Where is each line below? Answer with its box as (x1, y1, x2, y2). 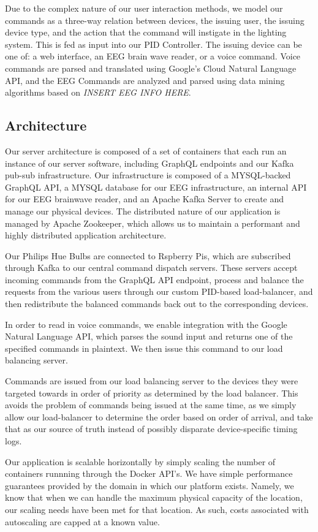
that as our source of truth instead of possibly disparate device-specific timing (5, 422, 298, 435)
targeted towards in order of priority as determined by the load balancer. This (5, 386, 298, 399)
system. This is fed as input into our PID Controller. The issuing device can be (5, 37, 302, 50)
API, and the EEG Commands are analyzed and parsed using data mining (5, 74, 285, 86)
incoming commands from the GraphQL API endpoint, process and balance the (5, 273, 304, 286)
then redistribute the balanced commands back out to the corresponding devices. (5, 297, 309, 310)
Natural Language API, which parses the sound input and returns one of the (5, 330, 293, 343)
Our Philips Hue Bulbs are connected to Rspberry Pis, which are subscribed (5, 249, 291, 262)
